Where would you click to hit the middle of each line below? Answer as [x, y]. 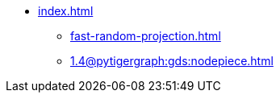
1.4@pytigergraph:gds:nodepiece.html [172, 61]
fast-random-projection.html [146, 36]
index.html [66, 11]
